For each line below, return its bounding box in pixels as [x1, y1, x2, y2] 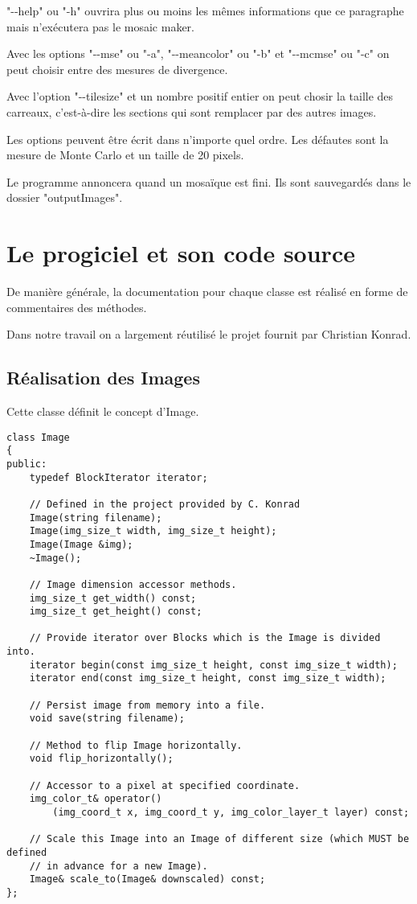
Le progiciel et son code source [6, 236, 355, 269]
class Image [6, 431, 70, 443]
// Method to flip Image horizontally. [29, 739, 243, 751]
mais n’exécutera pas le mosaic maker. [6, 18, 194, 35]
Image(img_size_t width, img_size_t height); [29, 525, 277, 537]
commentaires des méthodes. [6, 298, 147, 315]
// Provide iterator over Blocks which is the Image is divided [29, 632, 381, 644]
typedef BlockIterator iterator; [29, 471, 208, 483]
